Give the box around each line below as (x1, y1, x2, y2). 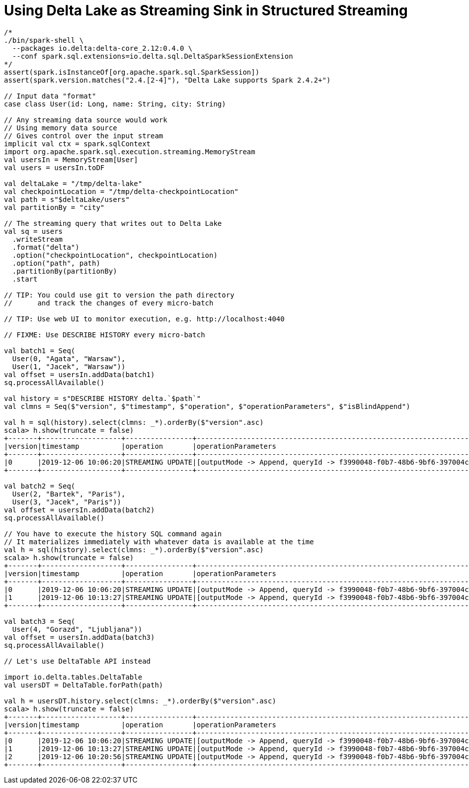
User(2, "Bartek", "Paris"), (12, 490, 126, 498)
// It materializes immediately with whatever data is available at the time (4, 537, 314, 546)
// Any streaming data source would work (4, 115, 167, 124)
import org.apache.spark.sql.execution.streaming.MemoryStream (4, 147, 255, 156)
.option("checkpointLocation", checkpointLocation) (12, 251, 218, 259)
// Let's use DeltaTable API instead (4, 657, 151, 665)
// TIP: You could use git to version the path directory (4, 291, 234, 299)
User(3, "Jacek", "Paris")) (12, 497, 122, 506)
